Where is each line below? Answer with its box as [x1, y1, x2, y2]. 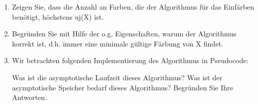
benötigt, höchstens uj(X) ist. [12, 11, 104, 22]
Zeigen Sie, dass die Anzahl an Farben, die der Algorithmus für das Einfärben [12, 2, 254, 12]
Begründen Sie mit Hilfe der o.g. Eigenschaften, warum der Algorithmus [12, 28, 237, 39]
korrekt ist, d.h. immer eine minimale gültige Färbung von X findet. [12, 38, 223, 48]
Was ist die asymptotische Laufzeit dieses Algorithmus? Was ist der [12, 72, 222, 82]
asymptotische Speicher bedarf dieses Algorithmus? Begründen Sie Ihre [12, 82, 233, 92]
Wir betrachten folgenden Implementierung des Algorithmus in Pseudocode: [12, 55, 249, 66]
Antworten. [12, 92, 47, 102]
